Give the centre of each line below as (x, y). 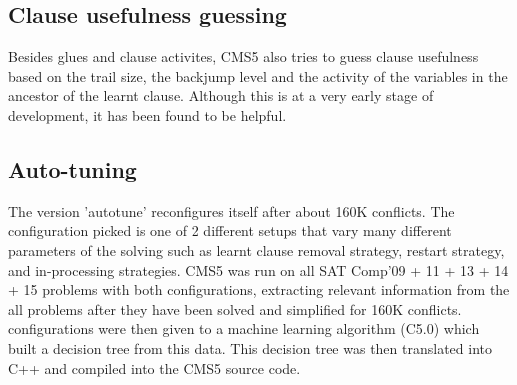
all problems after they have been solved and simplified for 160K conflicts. (235, 308)
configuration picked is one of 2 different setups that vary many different (230, 230)
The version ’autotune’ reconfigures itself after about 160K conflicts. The (231, 210)
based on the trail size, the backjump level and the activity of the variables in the (258, 75)
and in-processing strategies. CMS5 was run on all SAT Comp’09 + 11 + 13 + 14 (258, 269)
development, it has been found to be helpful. (147, 114)
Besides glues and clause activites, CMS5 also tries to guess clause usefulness (243, 56)
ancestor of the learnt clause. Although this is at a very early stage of (221, 95)
